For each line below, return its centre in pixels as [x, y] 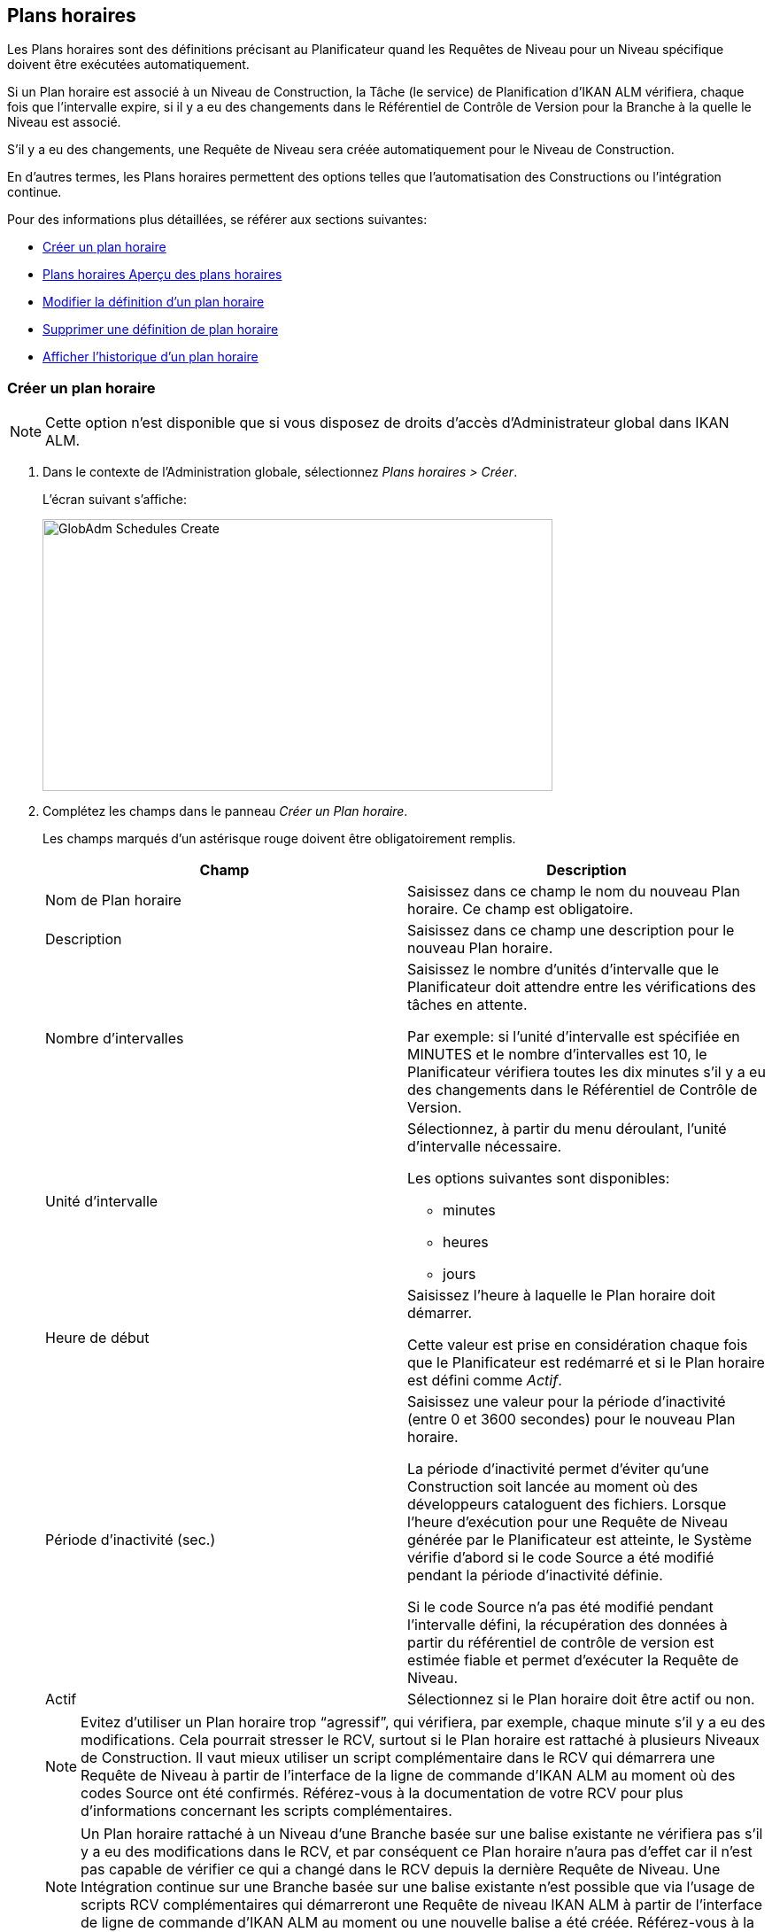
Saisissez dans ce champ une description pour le [571, 931]
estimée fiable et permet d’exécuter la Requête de [573, 1660]
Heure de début [97, 1338]
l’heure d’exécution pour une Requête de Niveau [567, 1522]
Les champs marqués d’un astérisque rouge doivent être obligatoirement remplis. [279, 839]
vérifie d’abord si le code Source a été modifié [561, 1558]
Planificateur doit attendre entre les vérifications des [582, 987]
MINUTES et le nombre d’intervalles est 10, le [557, 1055]
